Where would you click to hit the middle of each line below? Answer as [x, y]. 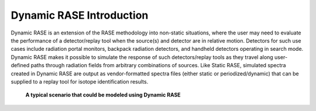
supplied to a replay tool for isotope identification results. [80, 81]
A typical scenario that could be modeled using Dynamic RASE [103, 95]
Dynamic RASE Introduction [80, 15]
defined [20, 65]
